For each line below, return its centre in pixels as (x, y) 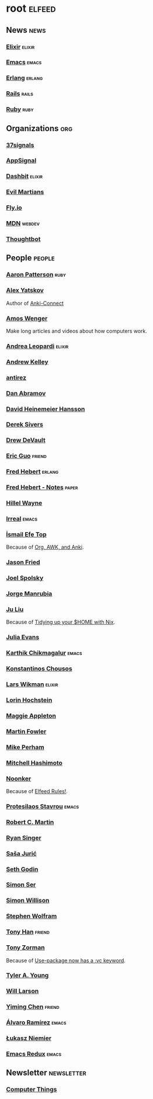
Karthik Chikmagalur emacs (44, 653)
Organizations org (39, 128)
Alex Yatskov (25, 290)
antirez (16, 377)
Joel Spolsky (25, 578)
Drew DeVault (26, 440)
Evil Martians (25, 192)
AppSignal (21, 161)
